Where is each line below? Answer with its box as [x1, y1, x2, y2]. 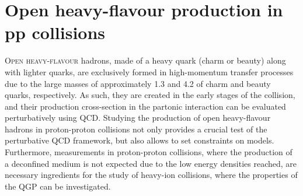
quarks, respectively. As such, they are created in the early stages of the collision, [5, 89, 295, 101]
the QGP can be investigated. [5, 180, 111, 192]
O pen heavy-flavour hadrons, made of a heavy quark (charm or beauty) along [5, 54, 286, 66]
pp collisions [5, 20, 106, 44]
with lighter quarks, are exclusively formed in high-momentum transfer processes [5, 65, 294, 78]
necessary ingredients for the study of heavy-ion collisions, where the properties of [5, 169, 298, 181]
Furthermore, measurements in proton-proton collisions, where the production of [5, 146, 292, 158]
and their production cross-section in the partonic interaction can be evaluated [5, 100, 286, 112]
